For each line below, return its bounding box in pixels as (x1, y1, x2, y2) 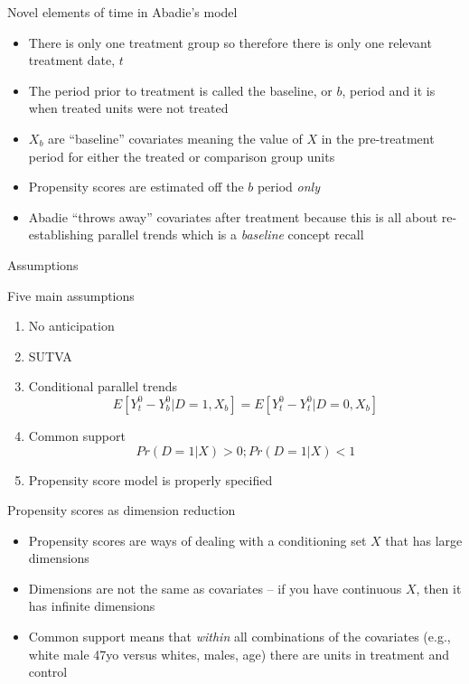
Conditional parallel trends (28, 377, 178, 396)
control (28, 662, 68, 681)
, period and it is (342, 80, 436, 99)
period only (257, 177, 320, 196)
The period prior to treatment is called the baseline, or (28, 80, 333, 99)
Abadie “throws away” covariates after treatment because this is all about (28, 207, 438, 226)
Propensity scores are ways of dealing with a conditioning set (28, 530, 367, 549)
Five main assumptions (7, 286, 135, 305)
